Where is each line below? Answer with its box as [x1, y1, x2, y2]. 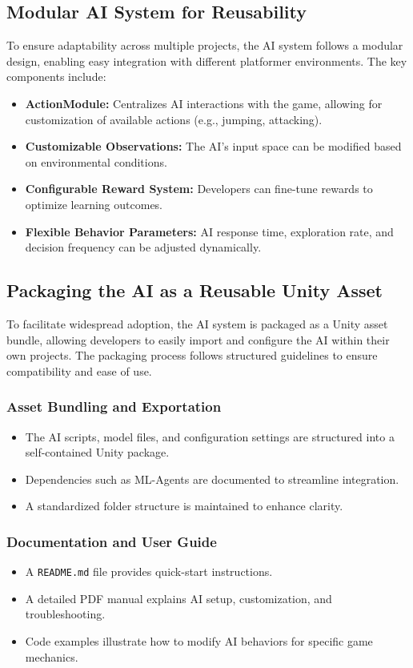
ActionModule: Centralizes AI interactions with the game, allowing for [25, 95, 383, 111]
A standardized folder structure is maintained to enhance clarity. [25, 497, 343, 514]
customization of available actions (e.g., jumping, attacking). [25, 111, 323, 127]
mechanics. [25, 648, 78, 665]
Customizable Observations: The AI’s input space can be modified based [25, 138, 402, 155]
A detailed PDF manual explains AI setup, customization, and [25, 590, 332, 606]
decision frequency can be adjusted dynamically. [25, 239, 262, 256]
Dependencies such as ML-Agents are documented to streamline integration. [25, 470, 399, 487]
